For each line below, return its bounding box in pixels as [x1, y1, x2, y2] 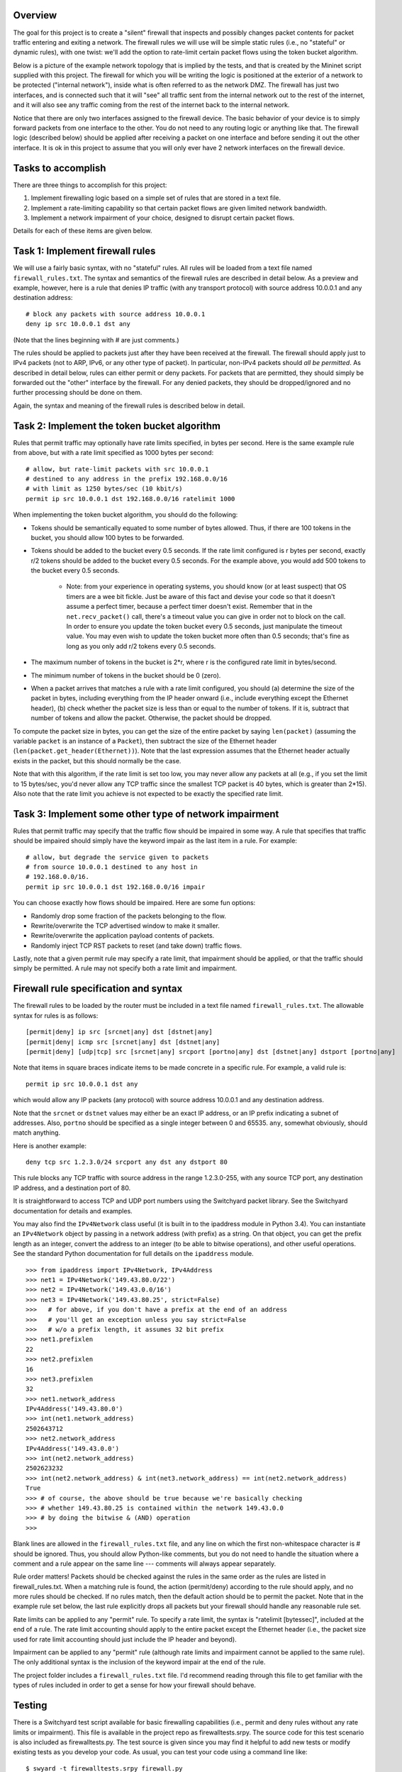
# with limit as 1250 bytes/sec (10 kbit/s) [26, 485, 184, 493]
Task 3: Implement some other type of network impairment [13, 808, 279, 820]
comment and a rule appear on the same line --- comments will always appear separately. [13, 1559, 277, 1568]
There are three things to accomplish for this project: [13, 181, 167, 189]
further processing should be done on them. [13, 388, 143, 397]
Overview [13, 9, 57, 21]
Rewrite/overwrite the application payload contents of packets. [30, 931, 215, 940]
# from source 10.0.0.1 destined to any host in [26, 863, 198, 871]
